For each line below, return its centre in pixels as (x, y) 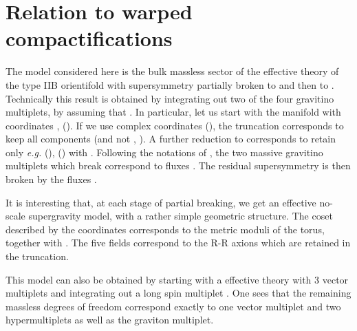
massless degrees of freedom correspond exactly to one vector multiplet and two (173, 306)
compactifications (89, 38)
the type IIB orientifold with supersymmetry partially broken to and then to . (170, 84)
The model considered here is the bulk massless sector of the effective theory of (172, 71)
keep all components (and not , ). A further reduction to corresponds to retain (171, 139)
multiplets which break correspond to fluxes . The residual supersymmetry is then (178, 165)
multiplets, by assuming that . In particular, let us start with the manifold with (173, 112)
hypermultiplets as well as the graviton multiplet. (110, 320)
